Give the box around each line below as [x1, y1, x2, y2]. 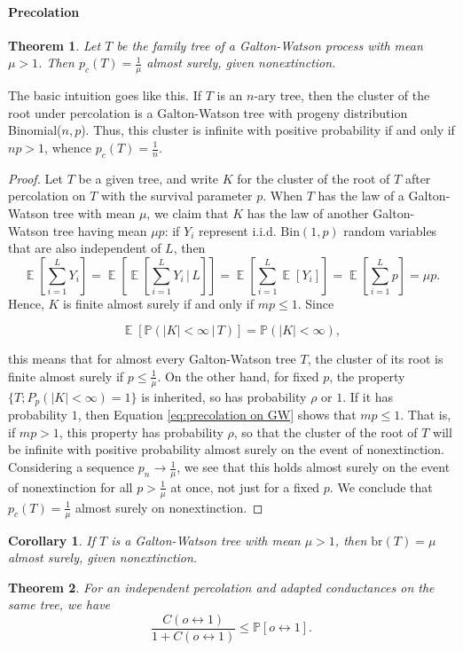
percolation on [8, 186, 86, 205]
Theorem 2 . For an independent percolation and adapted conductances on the [8, 577, 435, 596]
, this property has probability [59, 422, 224, 441]
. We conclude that [329, 477, 433, 496]
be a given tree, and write [78, 169, 219, 187]
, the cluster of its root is [307, 349, 443, 368]
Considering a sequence [8, 458, 135, 476]
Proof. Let [8, 169, 63, 187]
